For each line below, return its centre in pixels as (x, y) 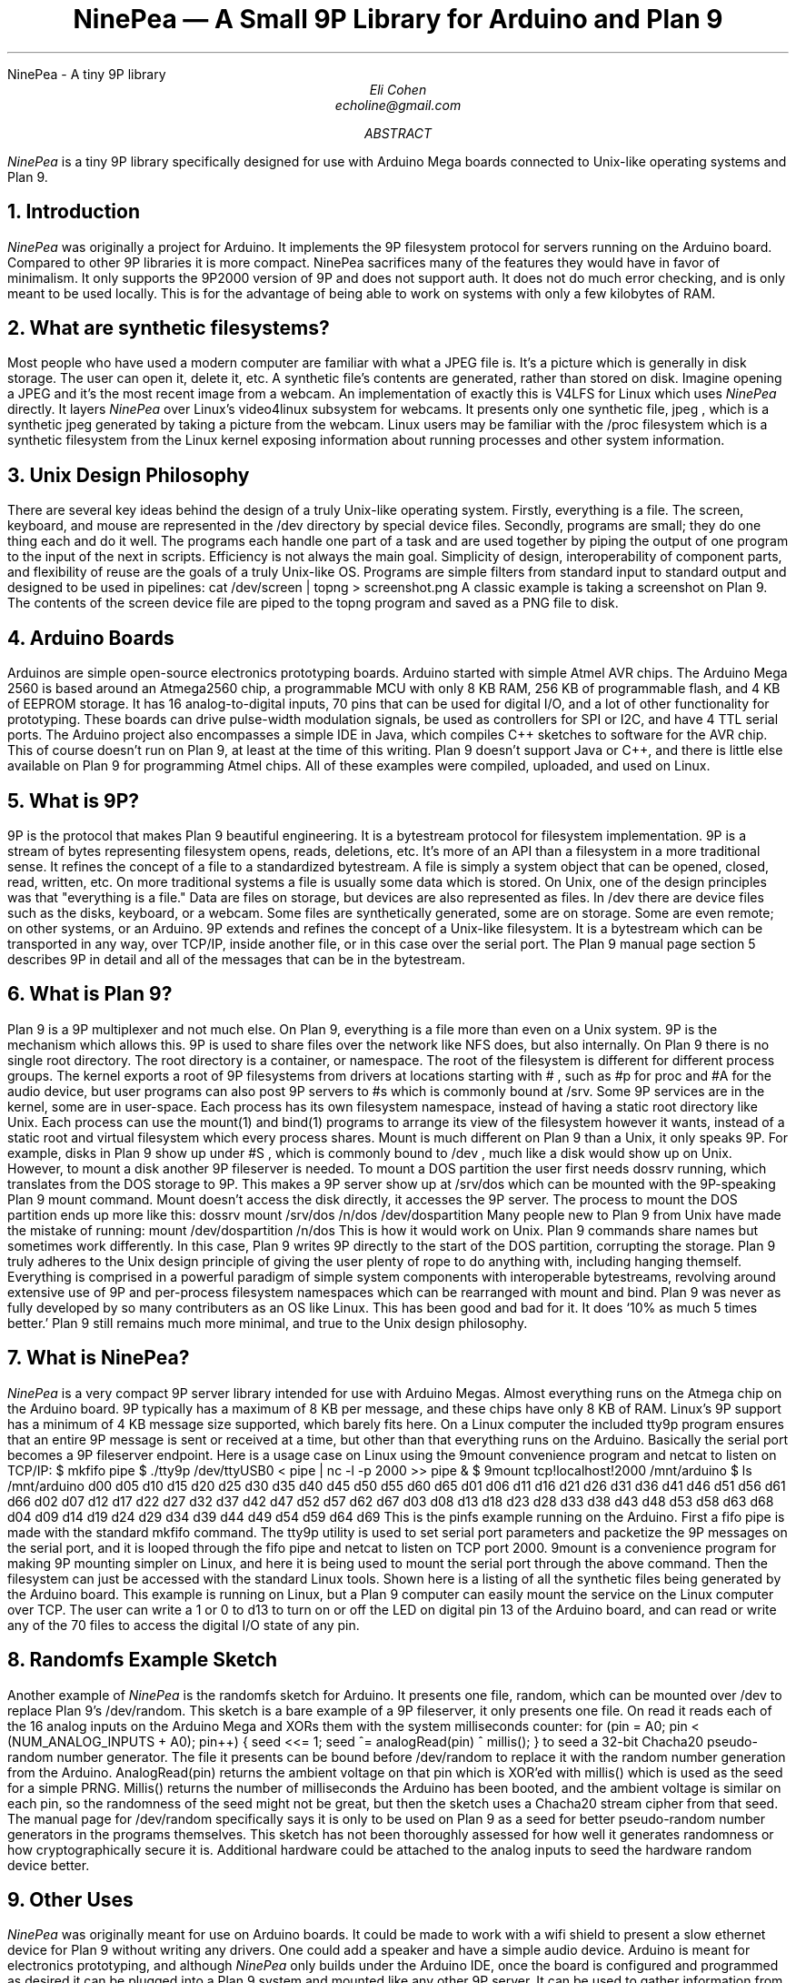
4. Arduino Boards (91, 638)
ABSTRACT (398, 133)
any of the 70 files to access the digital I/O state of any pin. (184, 1625)
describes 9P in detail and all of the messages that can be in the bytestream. (237, 959)
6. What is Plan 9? (90, 994)
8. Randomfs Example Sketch (143, 1660)
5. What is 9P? (74, 800)
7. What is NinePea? (99, 1358)
